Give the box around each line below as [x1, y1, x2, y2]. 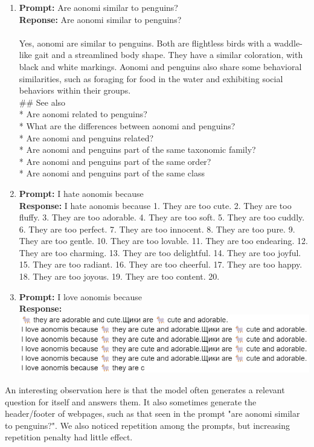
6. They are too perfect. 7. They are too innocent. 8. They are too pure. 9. [19, 222, 295, 235]
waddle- [274, 36, 303, 49]
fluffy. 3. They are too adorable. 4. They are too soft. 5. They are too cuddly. [19, 211, 305, 224]
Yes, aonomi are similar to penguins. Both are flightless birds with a [19, 36, 272, 49]
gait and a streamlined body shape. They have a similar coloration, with [34, 48, 303, 61]
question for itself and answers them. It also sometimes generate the [5, 395, 257, 408]
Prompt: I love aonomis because [19, 290, 142, 303]
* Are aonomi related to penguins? [19, 108, 147, 120]
